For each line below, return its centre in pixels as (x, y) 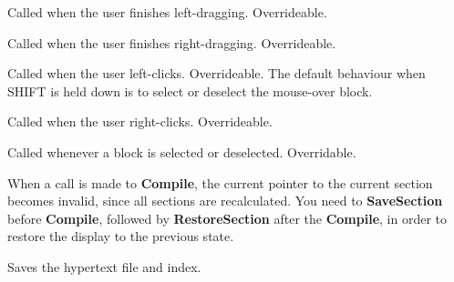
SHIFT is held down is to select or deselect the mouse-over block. (190, 91)
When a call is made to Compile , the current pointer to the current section (220, 182)
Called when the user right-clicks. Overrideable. (140, 121)
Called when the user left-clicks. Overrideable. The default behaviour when (217, 73)
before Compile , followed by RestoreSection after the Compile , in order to (227, 218)
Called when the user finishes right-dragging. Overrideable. (172, 42)
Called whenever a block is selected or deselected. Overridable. (182, 151)
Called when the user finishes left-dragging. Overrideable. (167, 12)
